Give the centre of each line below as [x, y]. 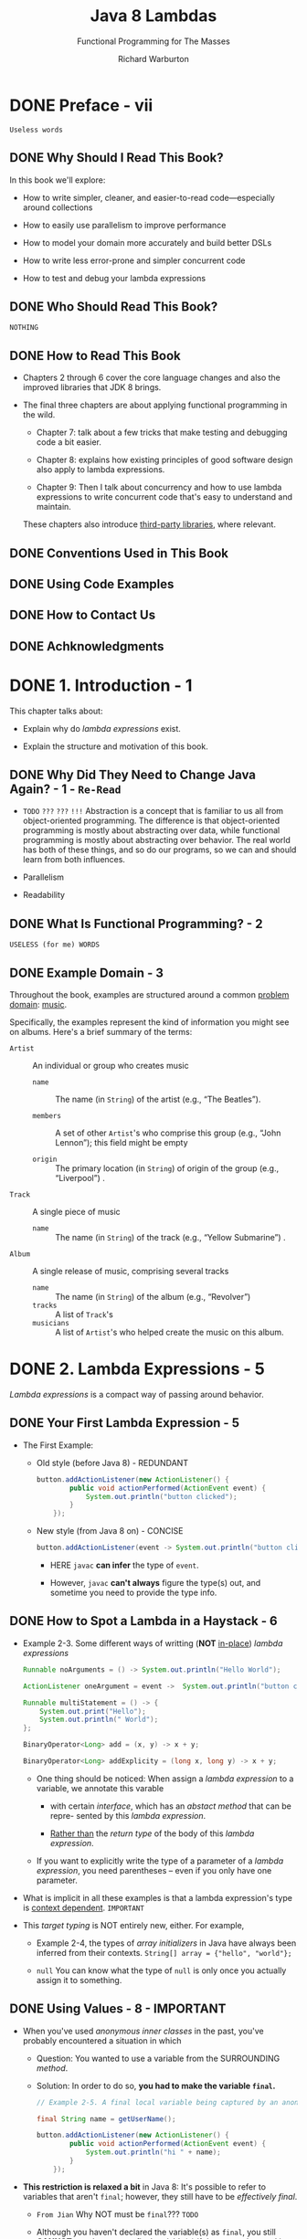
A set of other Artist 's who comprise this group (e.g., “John [168, 1133]
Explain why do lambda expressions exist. [101, 728]
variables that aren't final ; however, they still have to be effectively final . [160, 2196]
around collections [58, 207]
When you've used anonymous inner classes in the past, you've [143, 2031]
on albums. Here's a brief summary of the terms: [101, 1032]
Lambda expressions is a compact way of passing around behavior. [137, 1394]
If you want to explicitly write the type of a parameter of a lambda [160, 1861]
